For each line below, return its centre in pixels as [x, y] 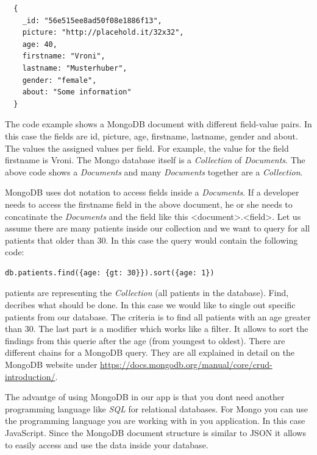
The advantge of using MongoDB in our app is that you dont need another [145, 397]
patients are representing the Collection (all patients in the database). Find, [147, 293]
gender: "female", [59, 80]
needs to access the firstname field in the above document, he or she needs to [149, 204]
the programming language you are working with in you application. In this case [155, 421]
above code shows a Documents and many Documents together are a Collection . [154, 171]
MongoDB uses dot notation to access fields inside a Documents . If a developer [152, 192]
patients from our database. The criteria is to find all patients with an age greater [158, 316]
